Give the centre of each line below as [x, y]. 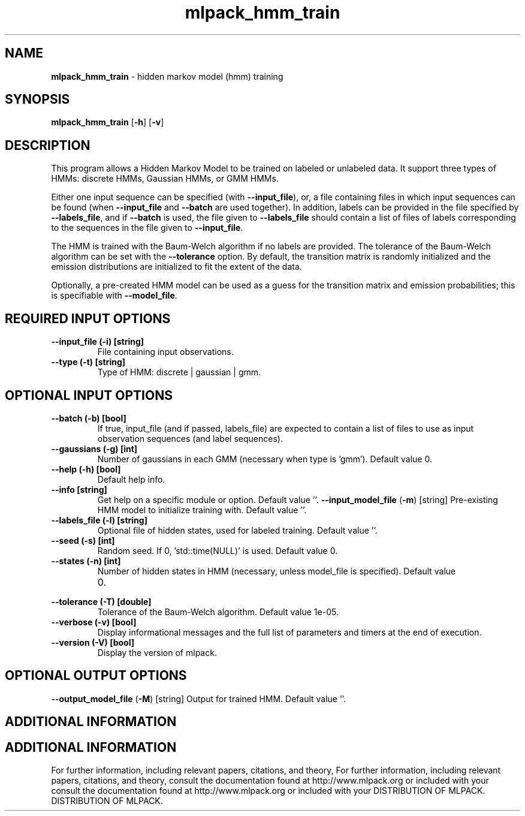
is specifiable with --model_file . [114, 296]
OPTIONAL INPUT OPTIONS [89, 395]
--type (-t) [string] [88, 362]
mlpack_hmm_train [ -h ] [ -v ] [108, 122]
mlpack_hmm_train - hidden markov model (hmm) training [167, 76]
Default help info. [131, 479]
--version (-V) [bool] [93, 642]
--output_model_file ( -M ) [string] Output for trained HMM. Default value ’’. [198, 698]
